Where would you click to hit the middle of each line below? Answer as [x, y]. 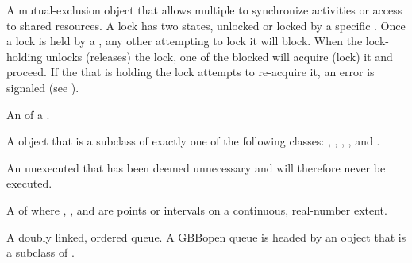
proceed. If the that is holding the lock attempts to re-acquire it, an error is [191, 72]
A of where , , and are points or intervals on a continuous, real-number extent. [197, 209]
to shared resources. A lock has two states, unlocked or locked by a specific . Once [206, 25]
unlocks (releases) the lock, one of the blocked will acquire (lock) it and [219, 56]
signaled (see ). [43, 87]
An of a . [28, 114]
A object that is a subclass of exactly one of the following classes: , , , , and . [193, 141]
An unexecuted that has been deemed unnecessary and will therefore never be [196, 167]
